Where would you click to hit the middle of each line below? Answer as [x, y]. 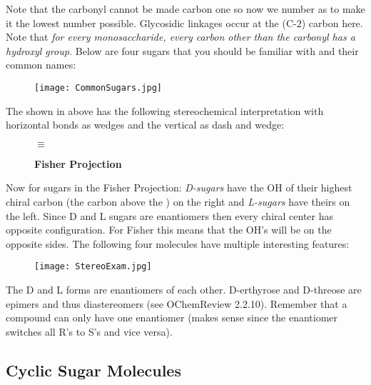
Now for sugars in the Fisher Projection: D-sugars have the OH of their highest [179, 187]
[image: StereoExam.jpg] [93, 267]
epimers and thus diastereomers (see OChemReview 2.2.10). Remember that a [177, 303]
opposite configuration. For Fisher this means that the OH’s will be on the [169, 230]
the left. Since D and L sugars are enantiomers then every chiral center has [170, 215]
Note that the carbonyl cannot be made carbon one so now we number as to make [185, 9]
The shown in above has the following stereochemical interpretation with [165, 110]
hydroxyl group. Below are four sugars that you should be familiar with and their [182, 50]
